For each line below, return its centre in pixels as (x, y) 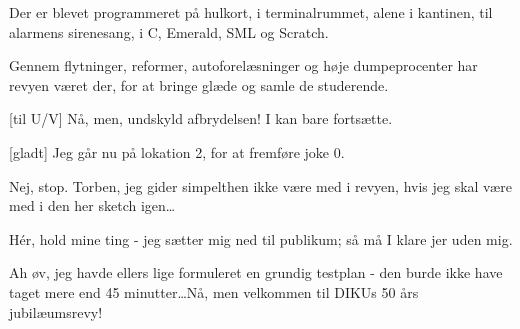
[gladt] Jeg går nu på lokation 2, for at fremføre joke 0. (177, 151)
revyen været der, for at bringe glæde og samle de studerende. (199, 84)
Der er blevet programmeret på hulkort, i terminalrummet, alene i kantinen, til (251, 12)
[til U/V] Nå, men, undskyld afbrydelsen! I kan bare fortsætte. (201, 118)
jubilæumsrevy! (56, 311)
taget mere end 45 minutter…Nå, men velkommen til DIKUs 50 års (214, 291)
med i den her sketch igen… (92, 205)
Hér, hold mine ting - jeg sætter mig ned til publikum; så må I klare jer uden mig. (261, 238)
